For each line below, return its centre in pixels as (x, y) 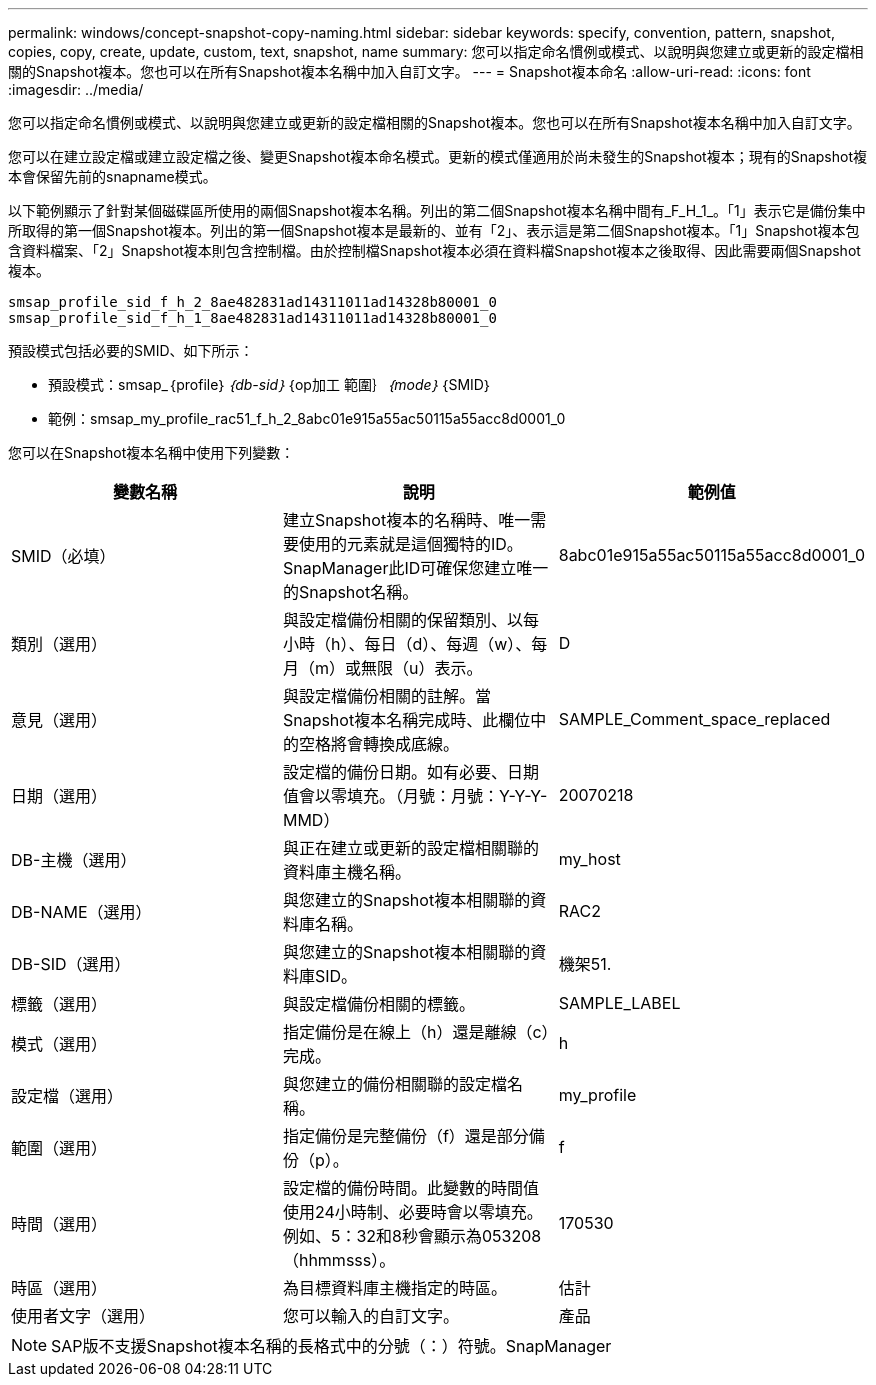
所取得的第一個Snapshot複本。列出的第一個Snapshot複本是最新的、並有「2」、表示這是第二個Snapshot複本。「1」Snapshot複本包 (434, 230)
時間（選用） (59, 1224)
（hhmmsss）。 (339, 1260)
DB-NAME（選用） (81, 912)
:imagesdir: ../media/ (76, 89)
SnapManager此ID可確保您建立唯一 (415, 568)
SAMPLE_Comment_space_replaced (694, 719)
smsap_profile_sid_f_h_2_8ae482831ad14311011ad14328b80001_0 (252, 302)
